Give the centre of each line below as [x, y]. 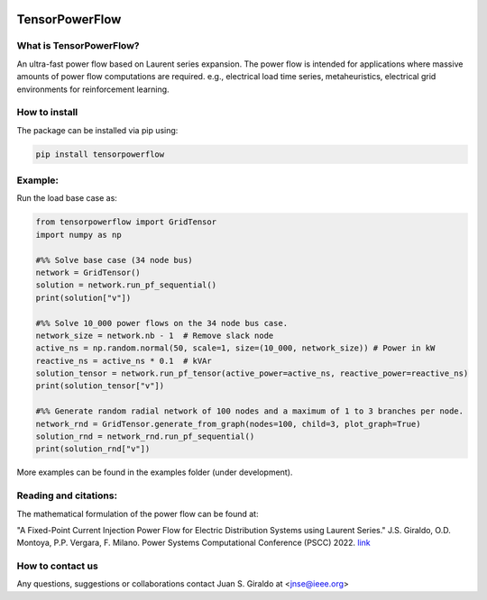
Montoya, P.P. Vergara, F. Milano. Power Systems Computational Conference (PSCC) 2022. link [194, 543]
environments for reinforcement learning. [93, 89]
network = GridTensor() [88, 272]
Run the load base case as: [67, 198]
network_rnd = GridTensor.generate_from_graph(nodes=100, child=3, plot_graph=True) [228, 424]
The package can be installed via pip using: [97, 130]
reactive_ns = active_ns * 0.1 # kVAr [124, 361]
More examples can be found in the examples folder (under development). [155, 472]
